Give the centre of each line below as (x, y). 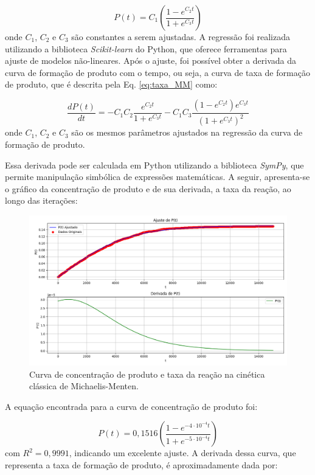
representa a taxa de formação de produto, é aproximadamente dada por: (141, 465)
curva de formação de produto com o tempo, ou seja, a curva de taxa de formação (157, 72)
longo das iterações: (41, 200)
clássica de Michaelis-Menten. (84, 386)
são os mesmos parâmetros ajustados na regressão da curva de (187, 132)
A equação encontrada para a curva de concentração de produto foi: (131, 406)
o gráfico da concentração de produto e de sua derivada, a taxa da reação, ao (148, 188)
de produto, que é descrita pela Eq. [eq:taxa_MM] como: (111, 84)
